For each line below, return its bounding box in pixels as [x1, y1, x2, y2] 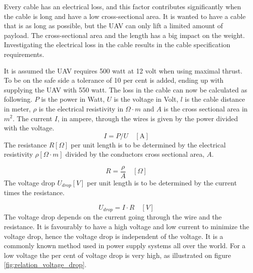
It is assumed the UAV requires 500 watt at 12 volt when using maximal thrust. [4, 65, 243, 75]
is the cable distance [184, 94, 245, 104]
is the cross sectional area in [163, 103, 248, 113]
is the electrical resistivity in [38, 103, 124, 113]
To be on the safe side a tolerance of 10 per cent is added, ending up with [4, 75, 224, 85]
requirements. [4, 49, 44, 59]
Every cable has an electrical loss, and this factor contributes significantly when [4, 1, 241, 11]
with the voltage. [4, 123, 54, 133]
